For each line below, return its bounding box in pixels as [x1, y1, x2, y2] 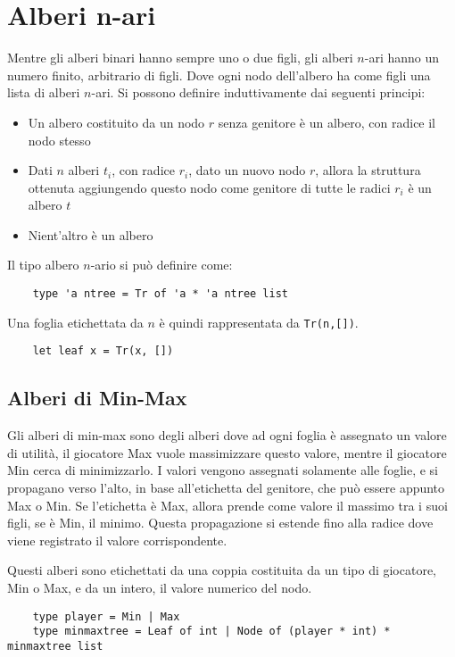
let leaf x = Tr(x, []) [32, 345, 174, 358]
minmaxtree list [7, 639, 103, 653]
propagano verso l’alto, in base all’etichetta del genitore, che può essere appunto [7, 478, 445, 497]
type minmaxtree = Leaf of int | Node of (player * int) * [32, 625, 391, 638]
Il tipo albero [7, 255, 79, 274]
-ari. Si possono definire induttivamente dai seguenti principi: [91, 83, 426, 102]
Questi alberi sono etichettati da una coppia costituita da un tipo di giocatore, [7, 561, 437, 579]
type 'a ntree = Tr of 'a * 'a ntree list [32, 287, 288, 301]
